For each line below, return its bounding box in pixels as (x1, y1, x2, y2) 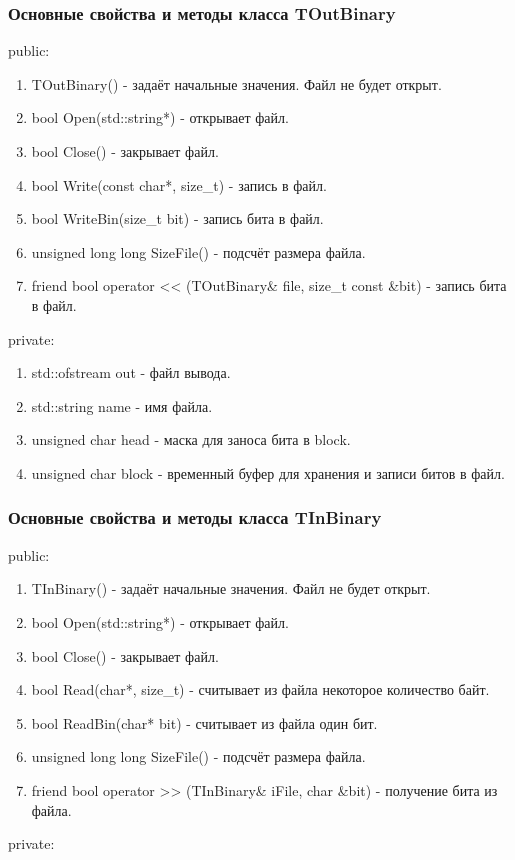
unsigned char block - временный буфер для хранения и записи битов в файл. (31, 462, 505, 483)
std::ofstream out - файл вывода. (31, 362, 231, 383)
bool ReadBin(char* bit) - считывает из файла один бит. (31, 712, 378, 733)
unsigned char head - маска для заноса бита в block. (31, 429, 351, 450)
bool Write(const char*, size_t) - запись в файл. (31, 174, 327, 195)
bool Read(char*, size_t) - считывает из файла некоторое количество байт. (31, 679, 490, 700)
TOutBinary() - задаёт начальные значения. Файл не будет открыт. (31, 73, 442, 94)
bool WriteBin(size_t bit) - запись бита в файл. (31, 208, 324, 229)
